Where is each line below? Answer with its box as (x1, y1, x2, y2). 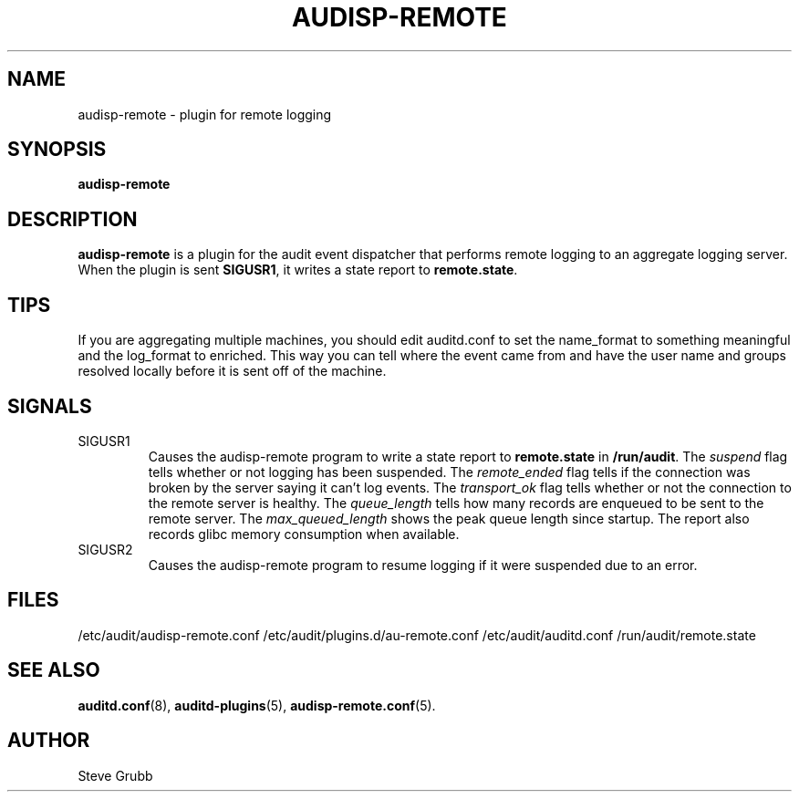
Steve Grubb (78, 767, 153, 783)
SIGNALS (7, 394, 92, 418)
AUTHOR (7, 729, 90, 752)
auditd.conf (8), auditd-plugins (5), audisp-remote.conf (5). (78, 697, 436, 713)
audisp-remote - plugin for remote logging (78, 106, 332, 122)
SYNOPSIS (7, 138, 107, 161)
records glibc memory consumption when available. (148, 525, 460, 542)
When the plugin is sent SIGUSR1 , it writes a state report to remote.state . (78, 262, 518, 278)
